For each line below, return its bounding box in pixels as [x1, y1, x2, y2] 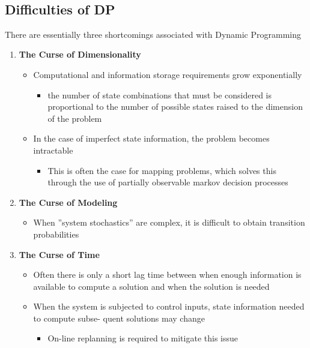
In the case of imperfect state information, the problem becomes [33, 132, 270, 145]
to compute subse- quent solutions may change [33, 311, 205, 324]
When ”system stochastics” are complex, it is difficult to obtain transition [33, 216, 305, 229]
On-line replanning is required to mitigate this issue [47, 332, 238, 344]
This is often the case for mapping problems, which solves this [47, 164, 276, 176]
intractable [33, 143, 73, 156]
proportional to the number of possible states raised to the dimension [47, 100, 303, 113]
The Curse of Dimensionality [19, 48, 141, 61]
